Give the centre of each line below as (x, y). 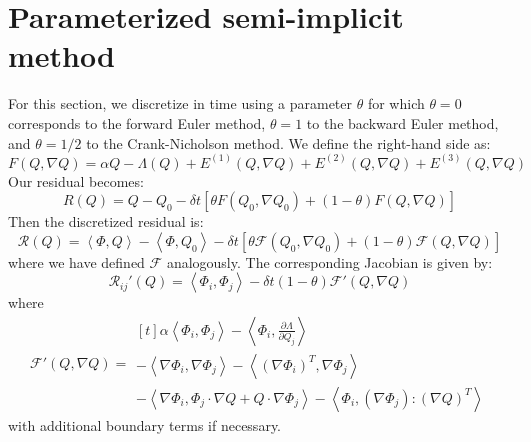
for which (396, 103)
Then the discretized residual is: (106, 221)
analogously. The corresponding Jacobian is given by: (329, 261)
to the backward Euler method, (402, 122)
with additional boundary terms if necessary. (144, 425)
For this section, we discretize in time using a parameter (180, 103)
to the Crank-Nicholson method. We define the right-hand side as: (288, 142)
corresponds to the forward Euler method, (137, 122)
